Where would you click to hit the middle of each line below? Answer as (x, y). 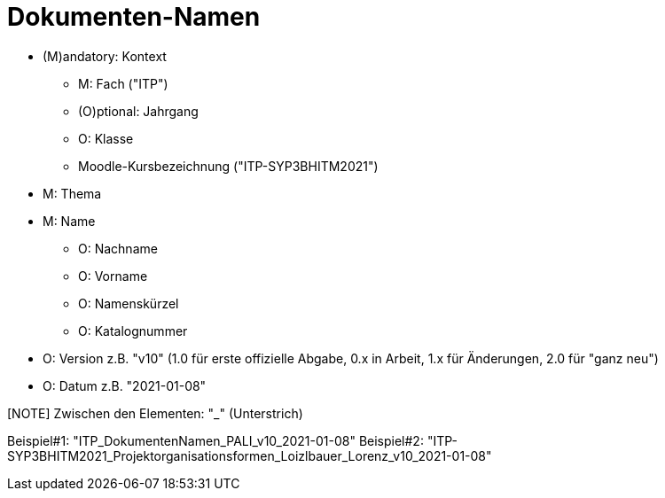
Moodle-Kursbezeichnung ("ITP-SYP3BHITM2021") (228, 166)
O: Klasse (106, 138)
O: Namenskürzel (129, 303)
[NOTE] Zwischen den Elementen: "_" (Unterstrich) (155, 413)
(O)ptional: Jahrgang (138, 111)
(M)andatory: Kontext (105, 56)
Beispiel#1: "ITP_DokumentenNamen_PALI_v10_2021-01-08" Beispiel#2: (215, 440)
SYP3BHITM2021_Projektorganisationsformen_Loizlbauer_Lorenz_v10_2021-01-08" (250, 455)
